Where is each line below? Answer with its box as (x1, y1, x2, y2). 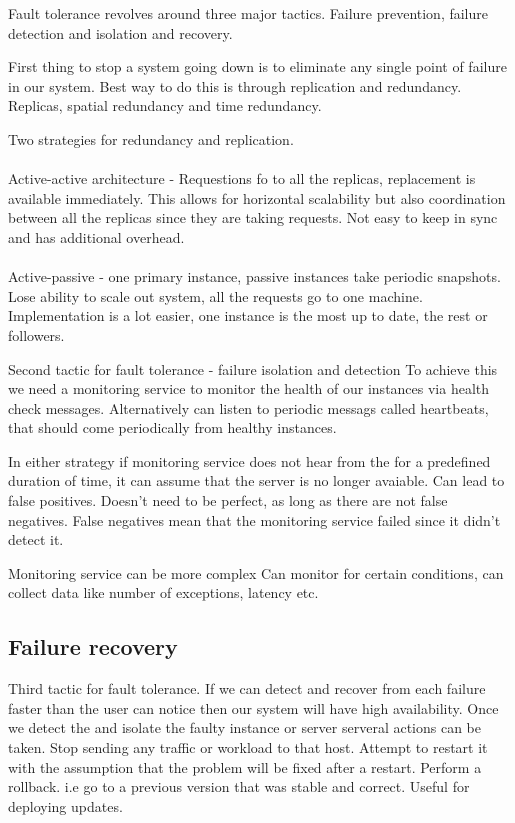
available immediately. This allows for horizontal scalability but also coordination (8, 187, 506, 208)
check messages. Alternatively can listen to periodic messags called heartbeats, (8, 397, 489, 418)
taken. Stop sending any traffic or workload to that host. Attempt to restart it (8, 737, 488, 758)
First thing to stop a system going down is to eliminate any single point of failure (8, 56, 507, 77)
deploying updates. (8, 795, 123, 816)
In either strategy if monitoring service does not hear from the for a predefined (8, 450, 491, 471)
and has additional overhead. (8, 226, 185, 247)
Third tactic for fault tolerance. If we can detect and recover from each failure (8, 678, 486, 699)
